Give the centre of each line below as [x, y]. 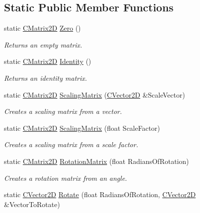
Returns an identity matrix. [46, 78]
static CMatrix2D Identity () [48, 61]
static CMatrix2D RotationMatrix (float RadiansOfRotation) [97, 161]
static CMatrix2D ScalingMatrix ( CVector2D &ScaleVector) [95, 94]
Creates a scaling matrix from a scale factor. [71, 144]
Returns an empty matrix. [43, 44]
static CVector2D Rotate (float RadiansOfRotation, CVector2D [100, 194]
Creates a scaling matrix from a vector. [63, 111]
